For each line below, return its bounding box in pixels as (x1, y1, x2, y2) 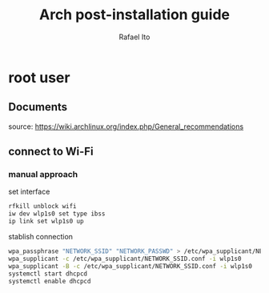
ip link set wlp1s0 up (8, 218, 84, 226)
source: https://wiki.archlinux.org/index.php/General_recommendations (8, 122, 244, 131)
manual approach (8, 169, 78, 180)
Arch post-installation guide (38, 6, 231, 24)
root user (8, 68, 70, 86)
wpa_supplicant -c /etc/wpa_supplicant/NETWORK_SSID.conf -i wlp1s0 (8, 255, 242, 263)
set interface (8, 187, 50, 197)
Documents (8, 100, 68, 114)
